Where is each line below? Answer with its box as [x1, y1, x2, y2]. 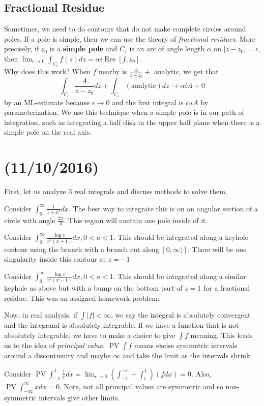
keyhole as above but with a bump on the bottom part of [4, 283, 183, 293]
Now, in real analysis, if [4, 309, 78, 320]
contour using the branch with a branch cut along [4, 243, 159, 254]
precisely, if [4, 43, 39, 54]
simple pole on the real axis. [4, 127, 92, 137]
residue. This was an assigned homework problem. [4, 292, 160, 303]
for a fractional [203, 283, 250, 293]
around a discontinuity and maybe [4, 350, 111, 360]
